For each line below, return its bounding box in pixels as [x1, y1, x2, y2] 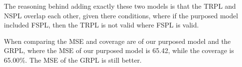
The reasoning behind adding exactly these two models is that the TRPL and [4, 1, 236, 11]
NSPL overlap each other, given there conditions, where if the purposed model [4, 10, 238, 20]
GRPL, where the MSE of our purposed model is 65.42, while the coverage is [4, 45, 234, 55]
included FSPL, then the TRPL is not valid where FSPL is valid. [4, 20, 199, 30]
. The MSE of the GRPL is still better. [25, 54, 142, 65]
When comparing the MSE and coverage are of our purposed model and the [4, 36, 231, 46]
